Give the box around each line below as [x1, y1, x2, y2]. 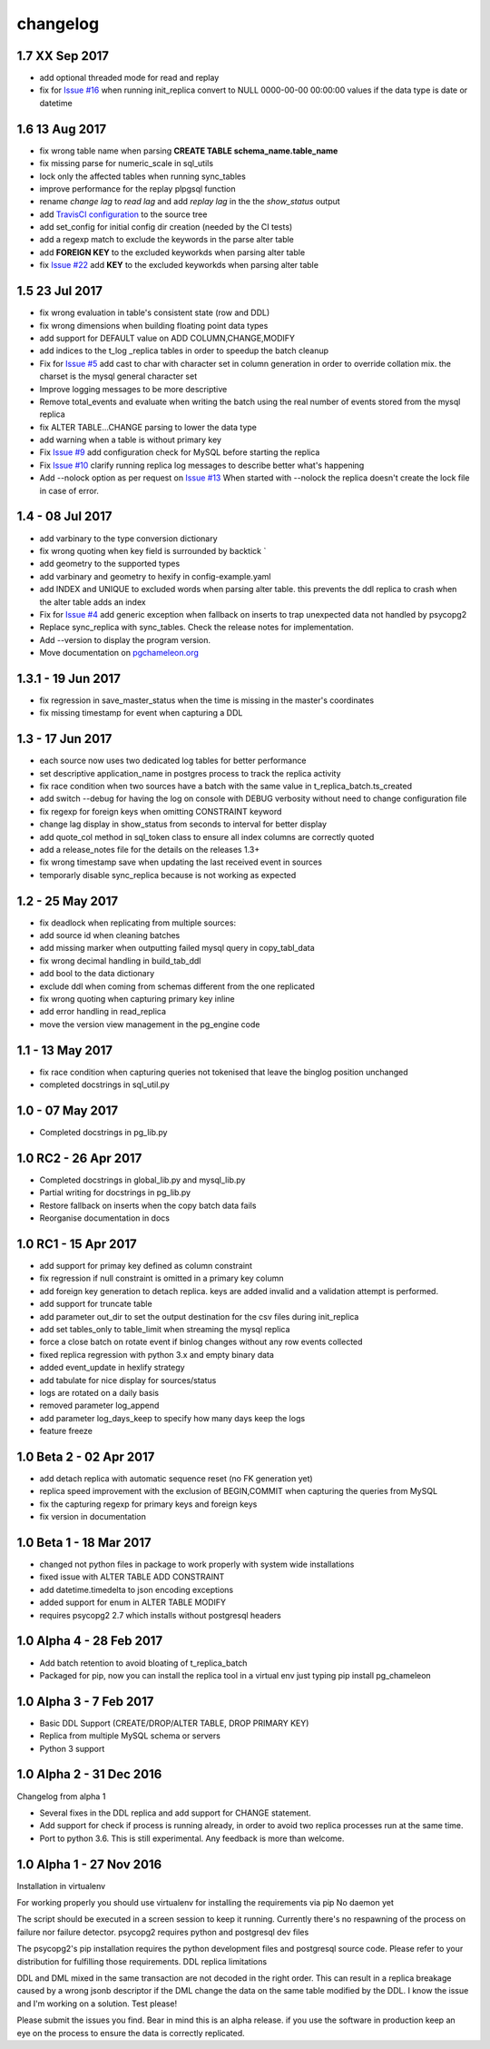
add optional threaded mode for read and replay [39, 73, 220, 84]
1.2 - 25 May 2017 [16, 893, 118, 908]
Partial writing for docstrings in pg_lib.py [39, 1187, 191, 1198]
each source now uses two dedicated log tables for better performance [39, 755, 307, 767]
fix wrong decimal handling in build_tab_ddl [39, 955, 201, 966]
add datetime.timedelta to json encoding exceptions [39, 1584, 234, 1595]
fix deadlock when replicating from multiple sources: [39, 917, 236, 928]
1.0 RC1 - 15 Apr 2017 [16, 1236, 137, 1252]
